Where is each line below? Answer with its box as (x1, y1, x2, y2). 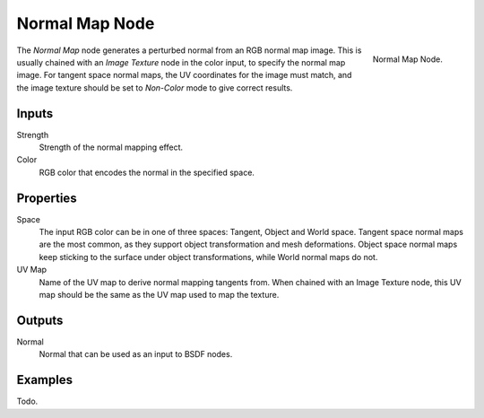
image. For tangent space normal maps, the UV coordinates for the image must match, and (16, 70, 352, 81)
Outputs (16, 312, 64, 327)
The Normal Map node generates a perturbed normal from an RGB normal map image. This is (16, 45, 362, 56)
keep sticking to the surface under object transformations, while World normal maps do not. (39, 251, 378, 262)
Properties (16, 190, 77, 205)
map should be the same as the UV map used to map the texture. (39, 290, 280, 300)
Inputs (16, 106, 54, 121)
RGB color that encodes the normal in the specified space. (39, 167, 255, 178)
